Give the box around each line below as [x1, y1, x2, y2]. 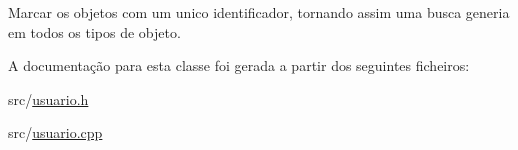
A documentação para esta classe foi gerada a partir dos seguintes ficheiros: [8, 55, 470, 76]
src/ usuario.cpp [8, 122, 103, 143]
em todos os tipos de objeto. [8, 21, 181, 42]
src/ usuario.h [8, 88, 89, 109]
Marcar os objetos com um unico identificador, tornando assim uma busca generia [8, 2, 510, 22]
